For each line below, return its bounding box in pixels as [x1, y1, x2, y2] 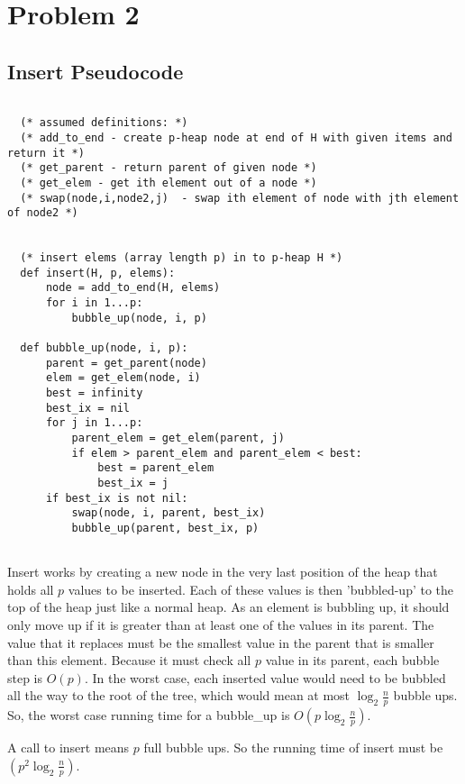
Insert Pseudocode [7, 57, 184, 85]
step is [7, 668, 43, 687]
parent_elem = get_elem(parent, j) [71, 432, 285, 445]
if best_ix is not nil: [45, 491, 188, 505]
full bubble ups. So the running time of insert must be [143, 738, 443, 757]
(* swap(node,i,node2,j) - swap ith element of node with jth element [20, 191, 460, 205]
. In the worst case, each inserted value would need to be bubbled [84, 668, 446, 687]
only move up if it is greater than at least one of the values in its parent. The [7, 615, 434, 634]
